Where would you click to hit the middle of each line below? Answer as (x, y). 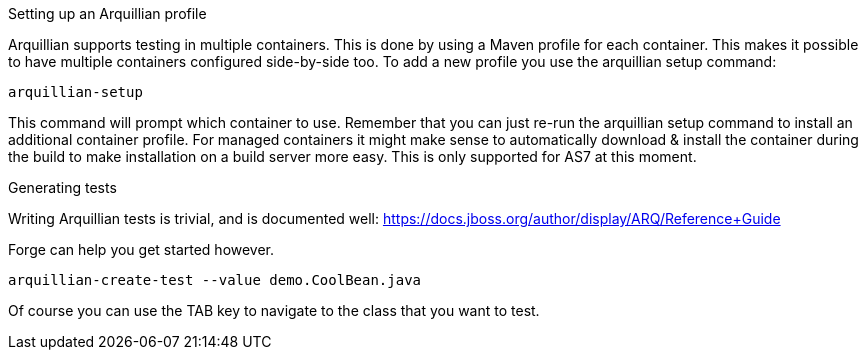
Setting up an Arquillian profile (107, 13)
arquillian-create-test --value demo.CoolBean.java (215, 280)
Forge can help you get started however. (141, 249)
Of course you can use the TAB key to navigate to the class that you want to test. (274, 310)
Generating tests (62, 187)
